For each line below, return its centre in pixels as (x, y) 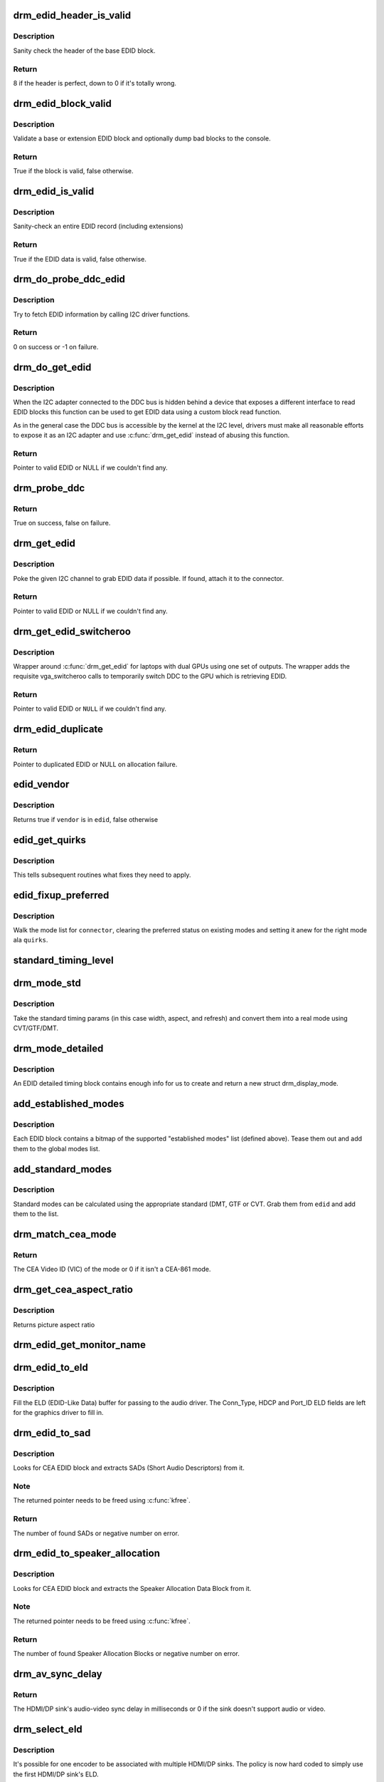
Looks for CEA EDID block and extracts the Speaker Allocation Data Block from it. (132, 1588)
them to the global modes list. (57, 1148)
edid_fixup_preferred (61, 895)
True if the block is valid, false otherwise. (73, 171)
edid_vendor (41, 784)
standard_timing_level (63, 960)
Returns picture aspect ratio (54, 1324)
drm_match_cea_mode (65, 1234)
